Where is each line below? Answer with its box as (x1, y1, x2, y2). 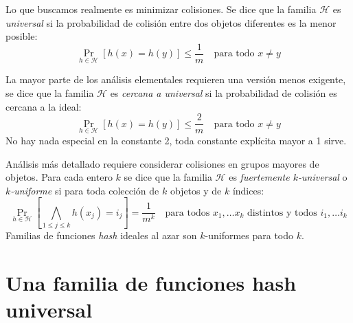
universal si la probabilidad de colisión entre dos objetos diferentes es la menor (5, 15, 337, 30)
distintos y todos (247, 208, 317, 218)
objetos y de (170, 183, 222, 197)
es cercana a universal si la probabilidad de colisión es (110, 86, 337, 100)
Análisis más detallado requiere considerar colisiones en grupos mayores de (5, 156, 319, 170)
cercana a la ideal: (5, 99, 82, 113)
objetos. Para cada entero (5, 170, 113, 184)
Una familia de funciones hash (5, 268, 297, 296)
